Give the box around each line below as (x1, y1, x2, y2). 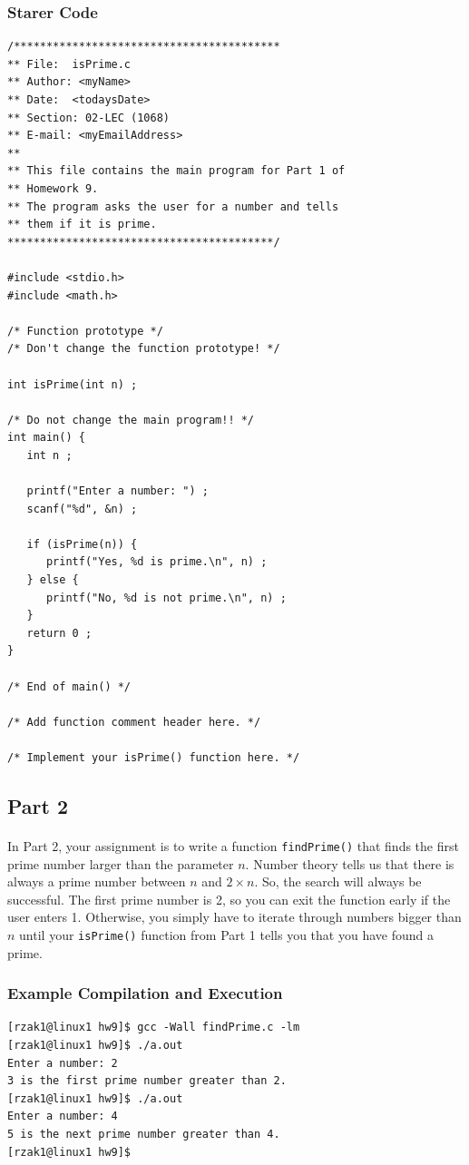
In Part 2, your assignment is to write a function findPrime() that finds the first (7, 836, 459, 855)
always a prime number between (7, 872, 186, 891)
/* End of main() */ (7, 680, 132, 693)
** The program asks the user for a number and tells (7, 200, 339, 213)
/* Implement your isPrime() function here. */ (7, 750, 300, 764)
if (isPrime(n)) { (26, 537, 138, 551)
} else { (26, 573, 79, 587)
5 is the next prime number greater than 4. (7, 1128, 280, 1141)
